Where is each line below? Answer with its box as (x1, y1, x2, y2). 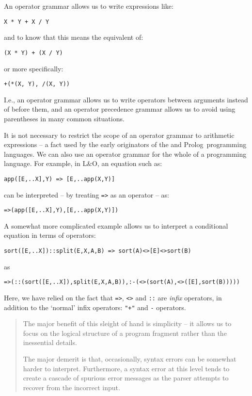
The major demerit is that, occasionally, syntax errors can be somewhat (23, 354, 236, 364)
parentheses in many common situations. (4, 113, 125, 123)
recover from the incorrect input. (23, 382, 120, 392)
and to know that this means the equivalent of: (4, 32, 143, 42)
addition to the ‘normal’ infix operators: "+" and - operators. (4, 302, 186, 312)
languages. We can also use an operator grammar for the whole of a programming (4, 148, 247, 159)
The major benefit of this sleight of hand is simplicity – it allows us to (23, 318, 232, 329)
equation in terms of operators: (4, 230, 96, 240)
